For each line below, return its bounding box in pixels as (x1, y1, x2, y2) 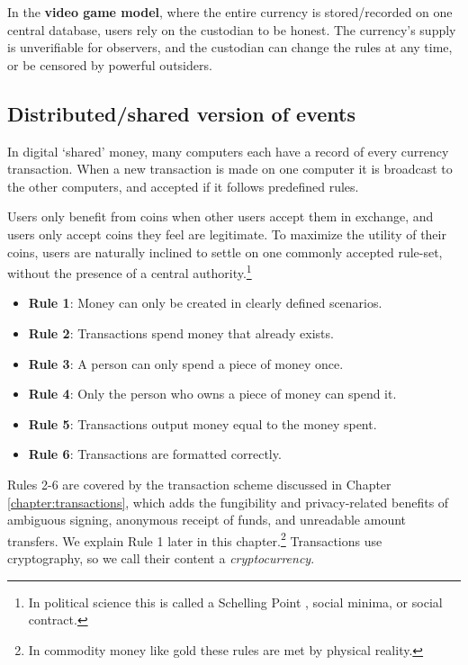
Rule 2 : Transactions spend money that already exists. (28, 323, 334, 342)
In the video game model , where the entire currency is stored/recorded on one (7, 3, 453, 21)
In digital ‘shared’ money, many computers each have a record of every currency (7, 141, 449, 160)
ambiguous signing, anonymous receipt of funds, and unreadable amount (7, 510, 407, 529)
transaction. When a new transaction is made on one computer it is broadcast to (7, 159, 453, 178)
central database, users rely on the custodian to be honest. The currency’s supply (7, 20, 456, 39)
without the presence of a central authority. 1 (7, 261, 252, 282)
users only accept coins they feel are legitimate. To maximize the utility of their (7, 224, 446, 243)
